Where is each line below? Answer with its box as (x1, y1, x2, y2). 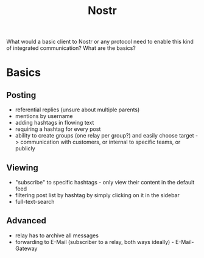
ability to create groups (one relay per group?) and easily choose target (15, 132, 194, 139)
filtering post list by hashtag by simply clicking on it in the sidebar (15, 192, 180, 198)
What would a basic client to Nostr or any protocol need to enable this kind (6, 38, 194, 46)
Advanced (6, 215, 47, 226)
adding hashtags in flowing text (15, 119, 94, 127)
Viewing (6, 162, 38, 173)
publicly (15, 145, 35, 152)
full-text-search (15, 198, 55, 205)
